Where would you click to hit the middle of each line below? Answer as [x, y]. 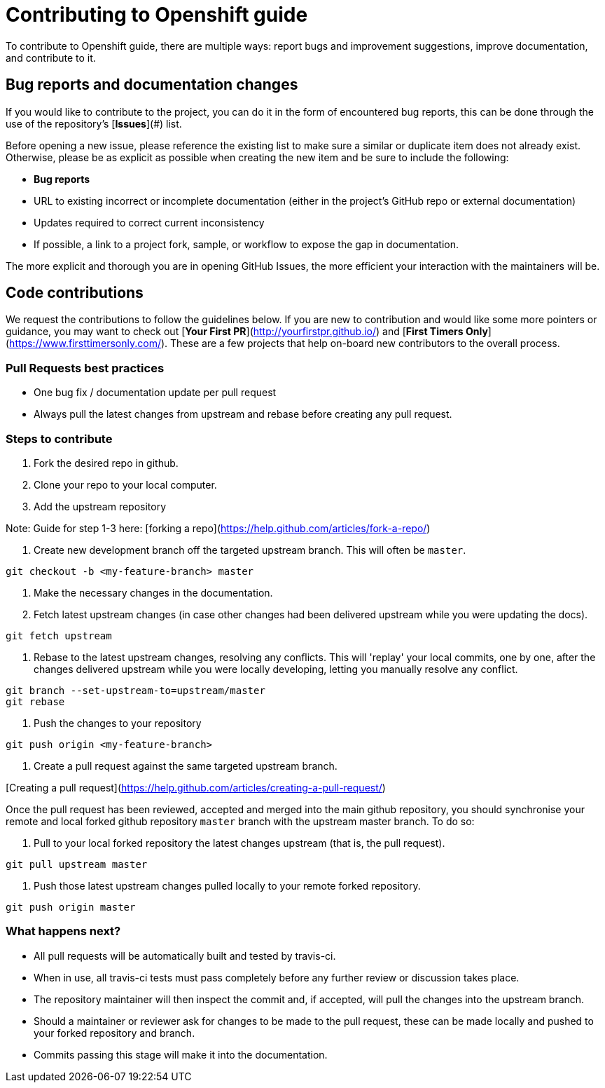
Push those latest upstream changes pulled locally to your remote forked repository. [227, 885]
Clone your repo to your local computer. [125, 484]
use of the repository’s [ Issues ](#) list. [94, 123]
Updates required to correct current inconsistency [149, 222]
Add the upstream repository [100, 506]
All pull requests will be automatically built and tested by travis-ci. [185, 956]
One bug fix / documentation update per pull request [155, 393]
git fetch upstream [59, 635]
